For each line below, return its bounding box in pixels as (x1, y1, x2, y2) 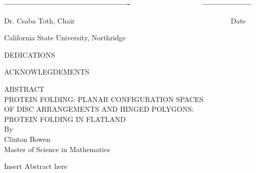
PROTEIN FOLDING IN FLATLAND (4, 113, 126, 124)
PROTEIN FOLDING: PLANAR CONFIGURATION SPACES (4, 93, 203, 104)
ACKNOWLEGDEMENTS (4, 66, 89, 77)
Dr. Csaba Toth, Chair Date (4, 15, 246, 26)
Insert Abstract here (4, 161, 67, 171)
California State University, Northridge (4, 32, 126, 43)
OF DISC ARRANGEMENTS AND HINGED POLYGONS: (4, 104, 194, 114)
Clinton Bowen (4, 133, 50, 144)
